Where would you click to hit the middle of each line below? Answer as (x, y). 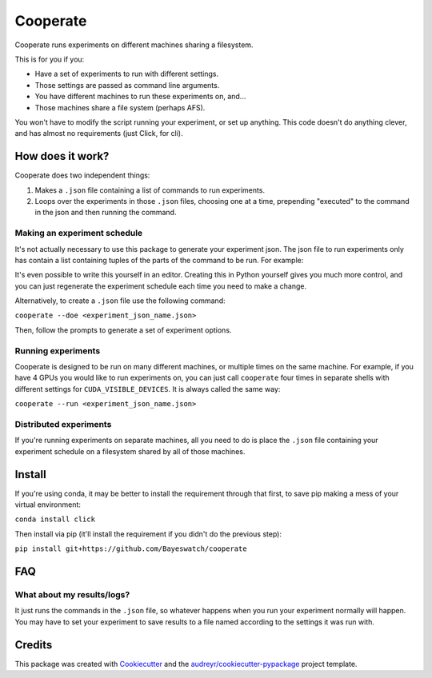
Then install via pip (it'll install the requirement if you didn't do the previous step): (148, 534)
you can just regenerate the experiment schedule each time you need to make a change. (161, 286)
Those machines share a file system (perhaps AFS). (120, 107)
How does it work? (62, 156)
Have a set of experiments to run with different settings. (127, 74)
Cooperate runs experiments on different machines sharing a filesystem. (134, 45)
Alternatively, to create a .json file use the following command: (120, 301)
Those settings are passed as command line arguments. (127, 85)
